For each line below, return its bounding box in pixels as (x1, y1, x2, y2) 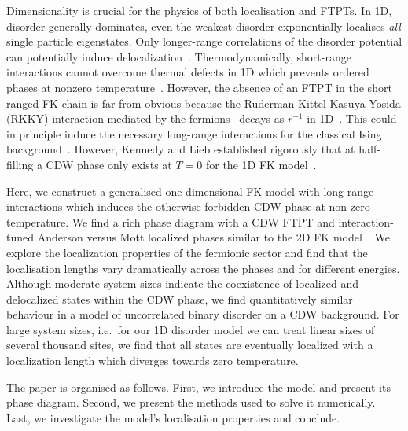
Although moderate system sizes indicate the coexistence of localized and (6, 275, 358, 292)
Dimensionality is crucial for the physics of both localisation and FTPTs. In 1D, (6, 2, 392, 18)
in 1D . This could (307, 110, 397, 127)
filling (6, 156, 34, 172)
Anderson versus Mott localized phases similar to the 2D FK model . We (37, 229, 390, 245)
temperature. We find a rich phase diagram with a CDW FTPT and (6, 213, 335, 230)
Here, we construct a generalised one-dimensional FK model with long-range (6, 182, 374, 199)
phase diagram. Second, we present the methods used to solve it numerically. (6, 394, 376, 411)
